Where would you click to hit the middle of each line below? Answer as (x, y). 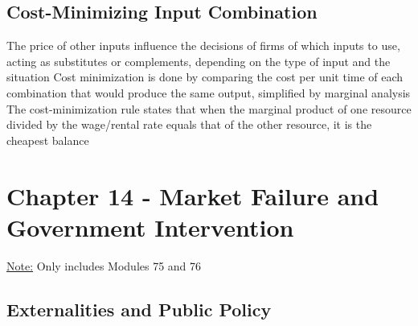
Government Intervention (150, 227)
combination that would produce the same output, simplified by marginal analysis (209, 92)
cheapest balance (48, 140)
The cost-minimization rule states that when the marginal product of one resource (209, 108)
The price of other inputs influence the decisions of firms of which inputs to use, (203, 45)
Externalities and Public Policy (139, 309)
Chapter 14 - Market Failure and (193, 195)
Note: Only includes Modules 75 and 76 (104, 265)
